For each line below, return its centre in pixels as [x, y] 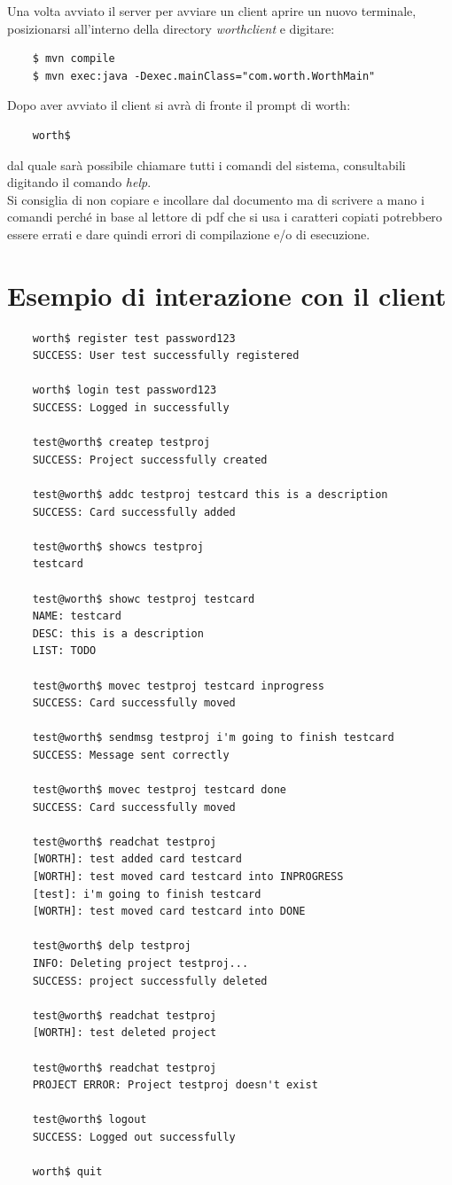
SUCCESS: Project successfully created [150, 460]
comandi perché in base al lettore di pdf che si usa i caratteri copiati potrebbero [225, 217]
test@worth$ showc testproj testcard [144, 599]
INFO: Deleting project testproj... [140, 964]
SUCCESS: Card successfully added [134, 512]
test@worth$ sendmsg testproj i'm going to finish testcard [213, 738]
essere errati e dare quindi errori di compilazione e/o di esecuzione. [189, 234]
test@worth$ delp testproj [112, 946]
